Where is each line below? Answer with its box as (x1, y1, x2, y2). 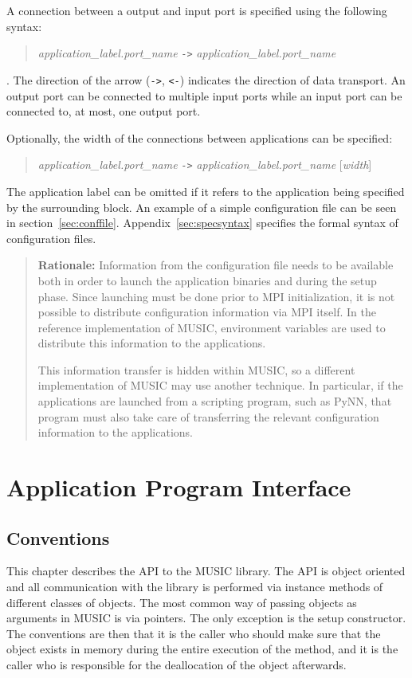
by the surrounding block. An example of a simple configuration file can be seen (6, 198, 397, 215)
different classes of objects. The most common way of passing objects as (6, 594, 357, 610)
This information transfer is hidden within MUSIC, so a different (37, 361, 355, 378)
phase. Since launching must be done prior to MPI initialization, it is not (37, 288, 395, 304)
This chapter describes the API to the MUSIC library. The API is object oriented (6, 562, 406, 579)
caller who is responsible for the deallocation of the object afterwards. (6, 656, 347, 672)
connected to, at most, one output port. (6, 103, 201, 120)
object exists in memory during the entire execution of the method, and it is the (6, 641, 398, 657)
